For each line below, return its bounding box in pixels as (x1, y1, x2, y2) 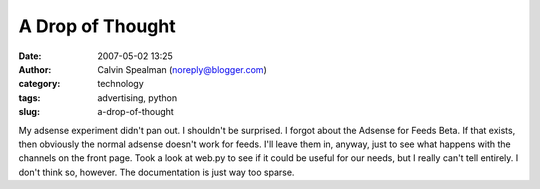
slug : (18, 106, 40, 118)
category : (18, 78, 61, 90)
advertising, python (97, 91, 178, 104)
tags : (18, 91, 41, 104)
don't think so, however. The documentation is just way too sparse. (18, 166, 295, 178)
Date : (18, 50, 42, 62)
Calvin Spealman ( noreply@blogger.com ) (97, 63, 267, 75)
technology (97, 78, 144, 90)
